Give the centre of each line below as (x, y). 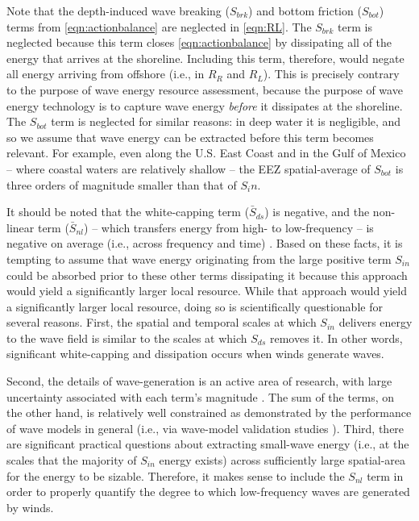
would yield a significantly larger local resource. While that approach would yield (207, 291)
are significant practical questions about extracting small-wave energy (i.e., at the (208, 444)
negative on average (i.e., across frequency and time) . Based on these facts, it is (205, 243)
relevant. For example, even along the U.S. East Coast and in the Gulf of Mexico (206, 153)
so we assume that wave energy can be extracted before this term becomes (190, 137)
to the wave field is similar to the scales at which (127, 338)
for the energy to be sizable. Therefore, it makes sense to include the (176, 475)
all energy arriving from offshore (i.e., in (106, 74)
